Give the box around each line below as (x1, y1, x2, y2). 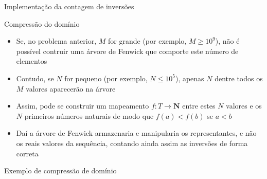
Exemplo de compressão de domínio (4, 165, 117, 176)
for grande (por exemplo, (108, 35, 187, 46)
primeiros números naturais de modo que (24, 110, 154, 121)
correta (16, 148, 39, 158)
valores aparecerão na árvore (26, 83, 116, 94)
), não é (215, 35, 240, 46)
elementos (16, 56, 47, 66)
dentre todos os (215, 73, 263, 83)
